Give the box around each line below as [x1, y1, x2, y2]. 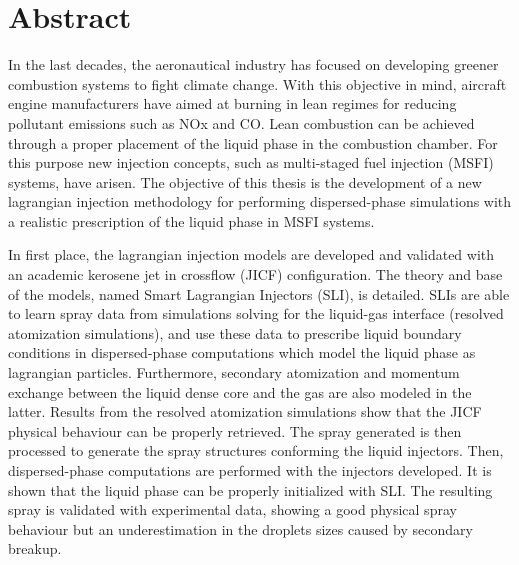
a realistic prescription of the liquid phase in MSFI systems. [8, 210, 375, 231]
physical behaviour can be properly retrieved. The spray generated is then [8, 420, 462, 441]
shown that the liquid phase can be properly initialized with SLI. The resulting [8, 479, 493, 500]
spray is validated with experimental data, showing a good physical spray [8, 499, 457, 520]
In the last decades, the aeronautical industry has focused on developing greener [8, 54, 499, 75]
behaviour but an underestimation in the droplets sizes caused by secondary [8, 518, 473, 539]
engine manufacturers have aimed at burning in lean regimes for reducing [8, 93, 457, 114]
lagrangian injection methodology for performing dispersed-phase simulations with [8, 191, 512, 212]
